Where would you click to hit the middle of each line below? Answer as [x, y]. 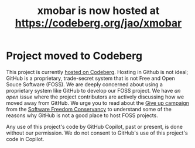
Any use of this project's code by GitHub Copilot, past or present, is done [95, 126]
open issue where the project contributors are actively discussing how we [95, 97]
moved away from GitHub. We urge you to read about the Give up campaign [97, 103]
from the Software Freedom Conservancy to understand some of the [89, 109]
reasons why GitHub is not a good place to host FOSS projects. [82, 115]
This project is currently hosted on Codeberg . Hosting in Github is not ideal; [97, 72]
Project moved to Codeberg [74, 56]
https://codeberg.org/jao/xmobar [98, 23]
